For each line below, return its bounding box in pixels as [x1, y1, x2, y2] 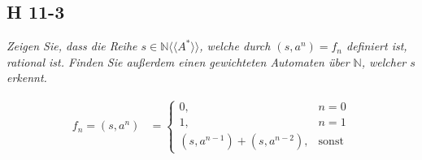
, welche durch [199, 37, 271, 54]
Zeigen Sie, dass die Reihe [7, 37, 137, 54]
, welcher [361, 53, 407, 70]
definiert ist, [346, 37, 407, 54]
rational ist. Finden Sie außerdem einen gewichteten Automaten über [7, 53, 350, 70]
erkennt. [7, 69, 47, 86]
